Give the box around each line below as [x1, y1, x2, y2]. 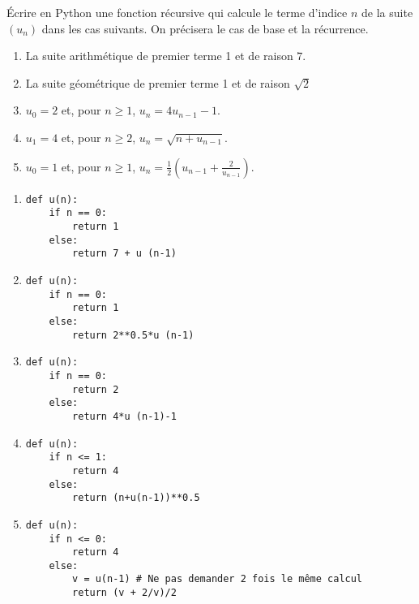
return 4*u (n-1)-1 [72, 410, 177, 422]
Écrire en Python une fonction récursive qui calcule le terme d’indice [6, 4, 348, 20]
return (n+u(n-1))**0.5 [72, 492, 200, 504]
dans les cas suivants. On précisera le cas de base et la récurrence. [41, 19, 369, 37]
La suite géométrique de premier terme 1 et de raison [25, 74, 290, 91]
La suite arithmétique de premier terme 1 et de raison [25, 47, 293, 64]
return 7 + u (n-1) [72, 248, 177, 260]
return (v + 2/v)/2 [72, 587, 177, 599]
